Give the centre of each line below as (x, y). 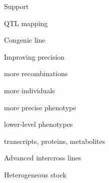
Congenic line (25, 40)
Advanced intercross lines (43, 158)
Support (16, 6)
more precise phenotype (40, 107)
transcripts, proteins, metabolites (55, 141)
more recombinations (36, 73)
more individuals (29, 90)
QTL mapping (26, 23)
